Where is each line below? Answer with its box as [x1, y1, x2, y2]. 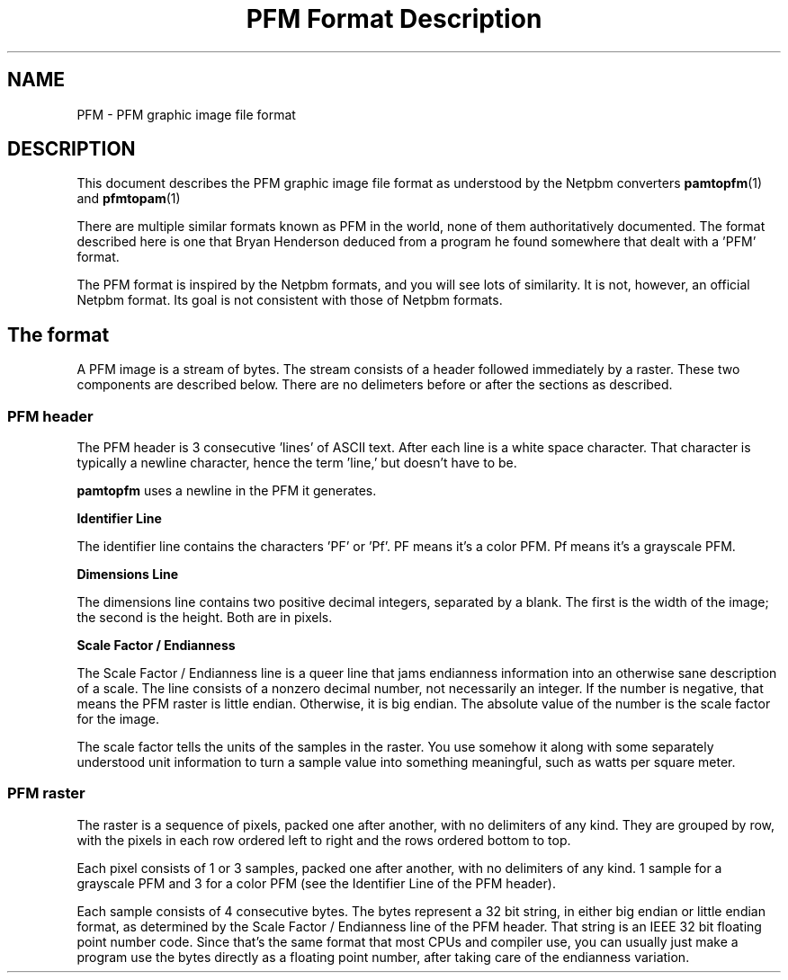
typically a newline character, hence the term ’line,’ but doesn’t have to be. [76, 455, 517, 471]
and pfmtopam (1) [76, 191, 181, 207]
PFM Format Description [246, 4, 542, 34]
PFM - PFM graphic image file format [76, 106, 296, 122]
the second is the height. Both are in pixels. [76, 610, 333, 626]
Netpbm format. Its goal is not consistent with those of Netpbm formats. [76, 292, 503, 308]
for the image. [76, 711, 160, 727]
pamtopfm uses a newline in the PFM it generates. [76, 483, 377, 499]
